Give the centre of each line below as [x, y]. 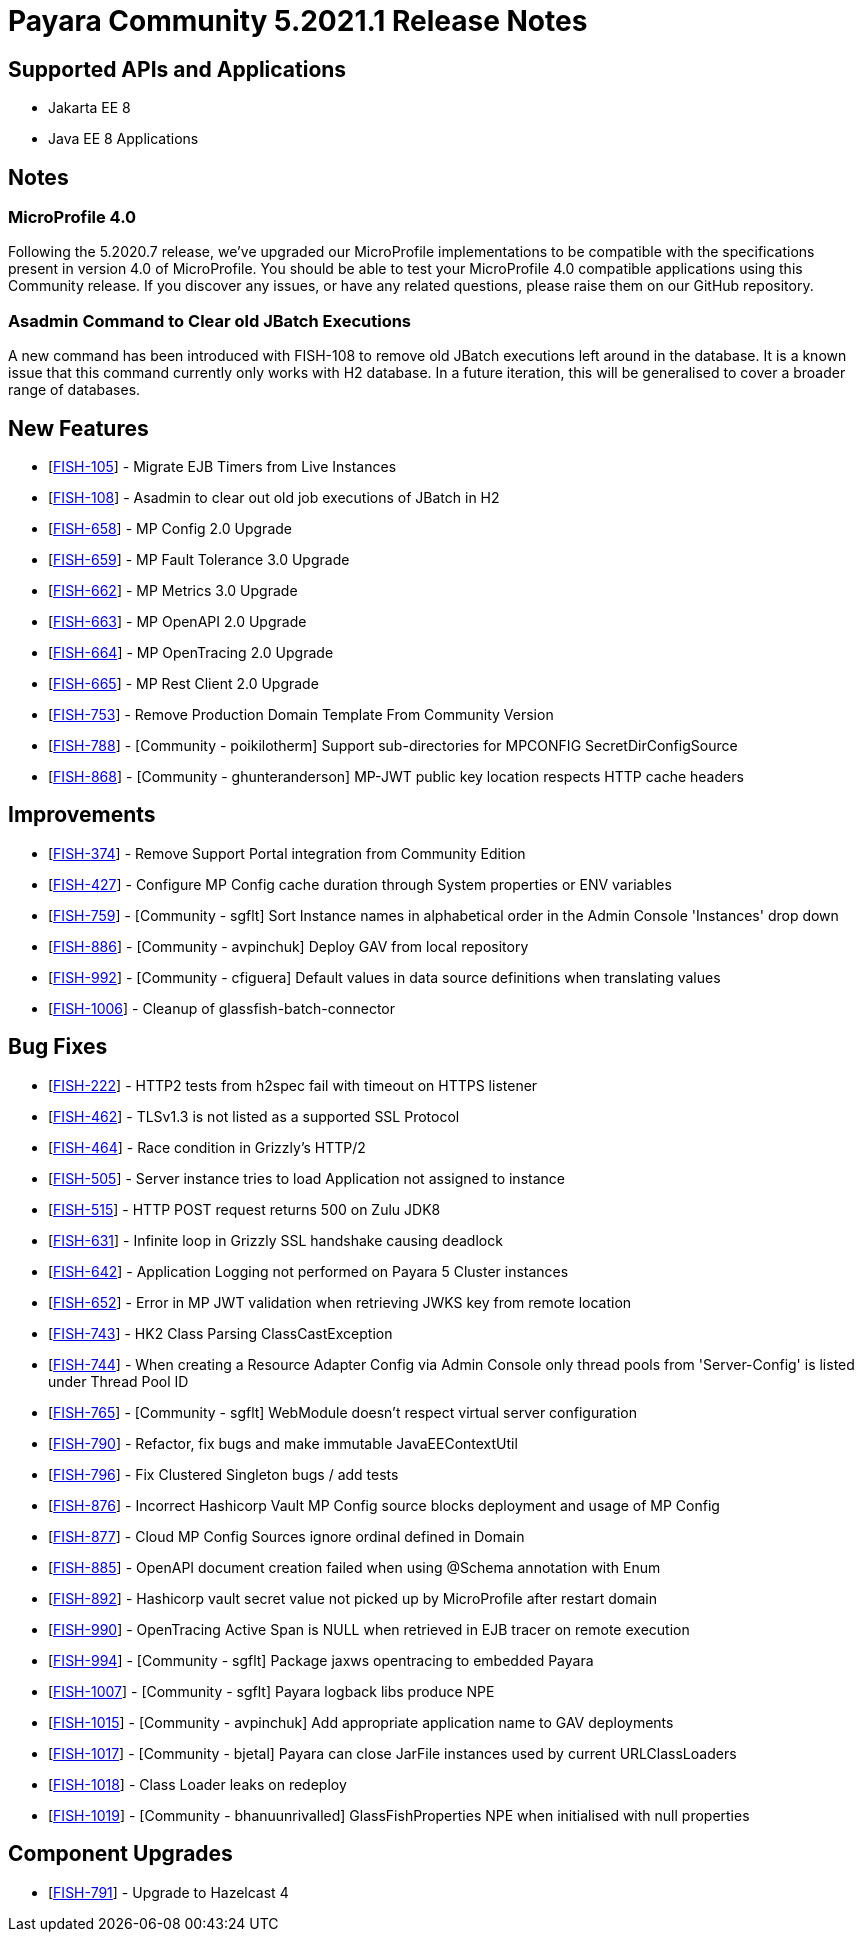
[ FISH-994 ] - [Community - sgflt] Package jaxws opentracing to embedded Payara [321, 1660]
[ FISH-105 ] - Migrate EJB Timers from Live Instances [222, 466]
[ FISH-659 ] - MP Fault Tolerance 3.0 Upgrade [199, 559]
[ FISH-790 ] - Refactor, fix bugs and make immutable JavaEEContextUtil [283, 1443]
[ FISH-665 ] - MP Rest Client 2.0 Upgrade [183, 683]
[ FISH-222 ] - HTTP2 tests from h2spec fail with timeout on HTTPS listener [293, 1085]
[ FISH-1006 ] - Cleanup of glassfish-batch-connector [222, 1008]
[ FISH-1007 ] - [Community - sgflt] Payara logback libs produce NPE [271, 1691]
